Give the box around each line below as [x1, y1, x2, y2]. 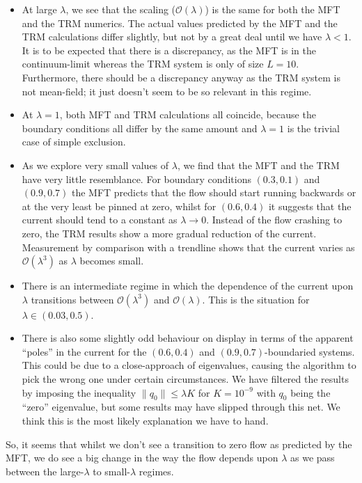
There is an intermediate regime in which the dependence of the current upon [22, 278, 354, 293]
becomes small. [79, 253, 144, 268]
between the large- [6, 464, 84, 478]
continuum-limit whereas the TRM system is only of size [22, 56, 264, 71]
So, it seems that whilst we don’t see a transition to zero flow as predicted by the [6, 436, 352, 451]
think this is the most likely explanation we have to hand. [22, 413, 269, 428]
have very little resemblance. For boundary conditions [22, 171, 251, 186]
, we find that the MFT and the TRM [177, 157, 340, 172]
